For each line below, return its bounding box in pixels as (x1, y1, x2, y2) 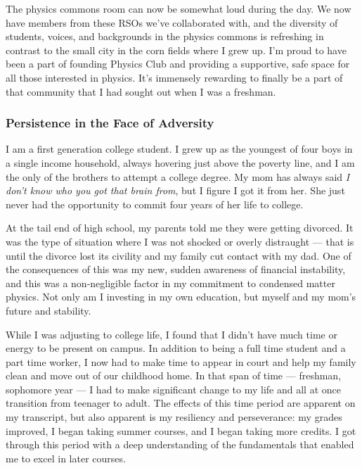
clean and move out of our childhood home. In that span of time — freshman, (6, 368, 342, 383)
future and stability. (6, 303, 91, 317)
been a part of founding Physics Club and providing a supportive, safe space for (6, 56, 350, 71)
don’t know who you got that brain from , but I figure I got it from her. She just (6, 183, 345, 198)
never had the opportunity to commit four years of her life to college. (6, 196, 304, 211)
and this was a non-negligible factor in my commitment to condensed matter (6, 275, 335, 290)
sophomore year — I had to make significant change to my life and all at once (6, 381, 341, 396)
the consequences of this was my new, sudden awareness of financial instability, (6, 262, 346, 277)
